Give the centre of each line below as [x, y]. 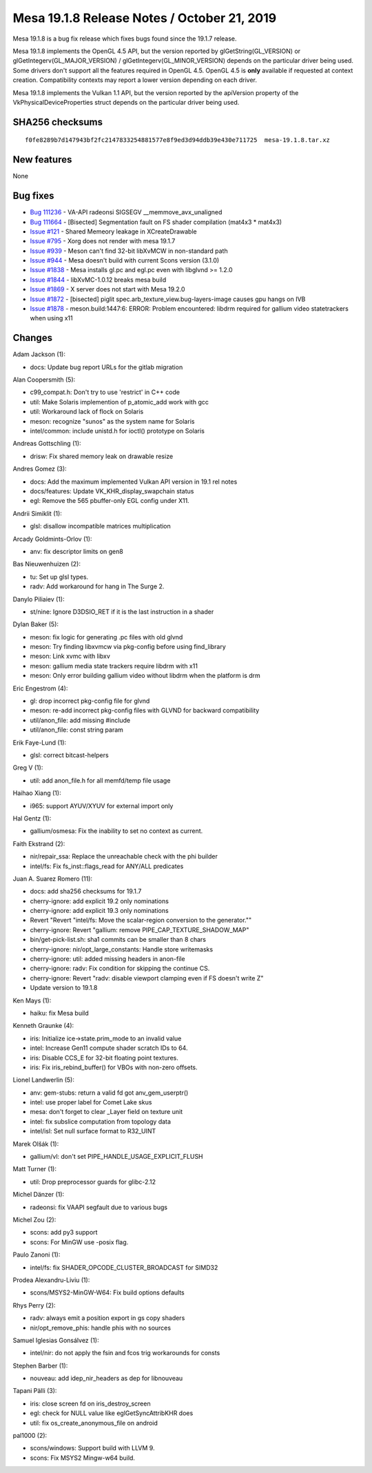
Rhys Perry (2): [34, 1305]
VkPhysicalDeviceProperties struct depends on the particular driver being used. [126, 102]
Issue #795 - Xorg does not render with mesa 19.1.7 [103, 241]
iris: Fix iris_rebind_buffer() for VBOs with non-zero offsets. [114, 1067]
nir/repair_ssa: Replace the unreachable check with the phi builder [124, 856]
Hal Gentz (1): [32, 818]
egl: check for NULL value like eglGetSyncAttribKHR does [112, 1413]
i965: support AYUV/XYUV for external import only [102, 805]
